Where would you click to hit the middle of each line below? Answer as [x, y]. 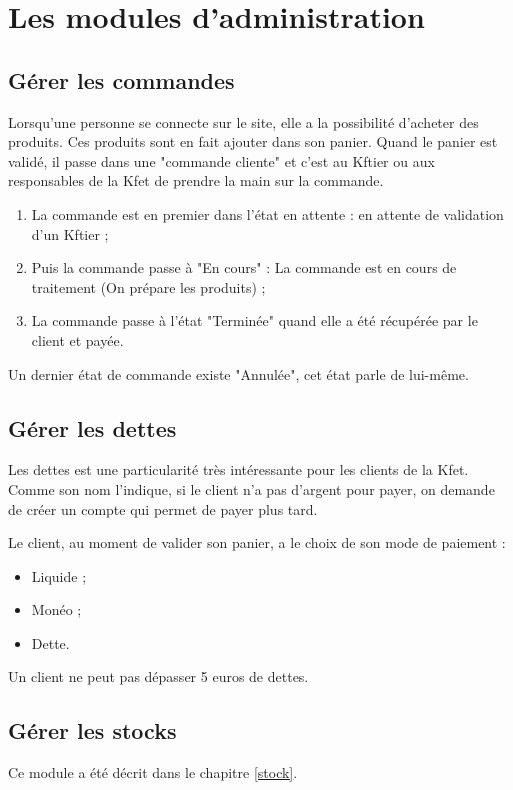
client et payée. [77, 339]
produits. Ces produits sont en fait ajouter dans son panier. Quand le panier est [253, 141]
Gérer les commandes [121, 79]
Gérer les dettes [92, 427]
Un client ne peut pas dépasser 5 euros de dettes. [158, 676]
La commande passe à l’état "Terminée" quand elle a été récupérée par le [254, 320]
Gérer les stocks [92, 730]
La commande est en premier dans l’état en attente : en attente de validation [267, 213]
